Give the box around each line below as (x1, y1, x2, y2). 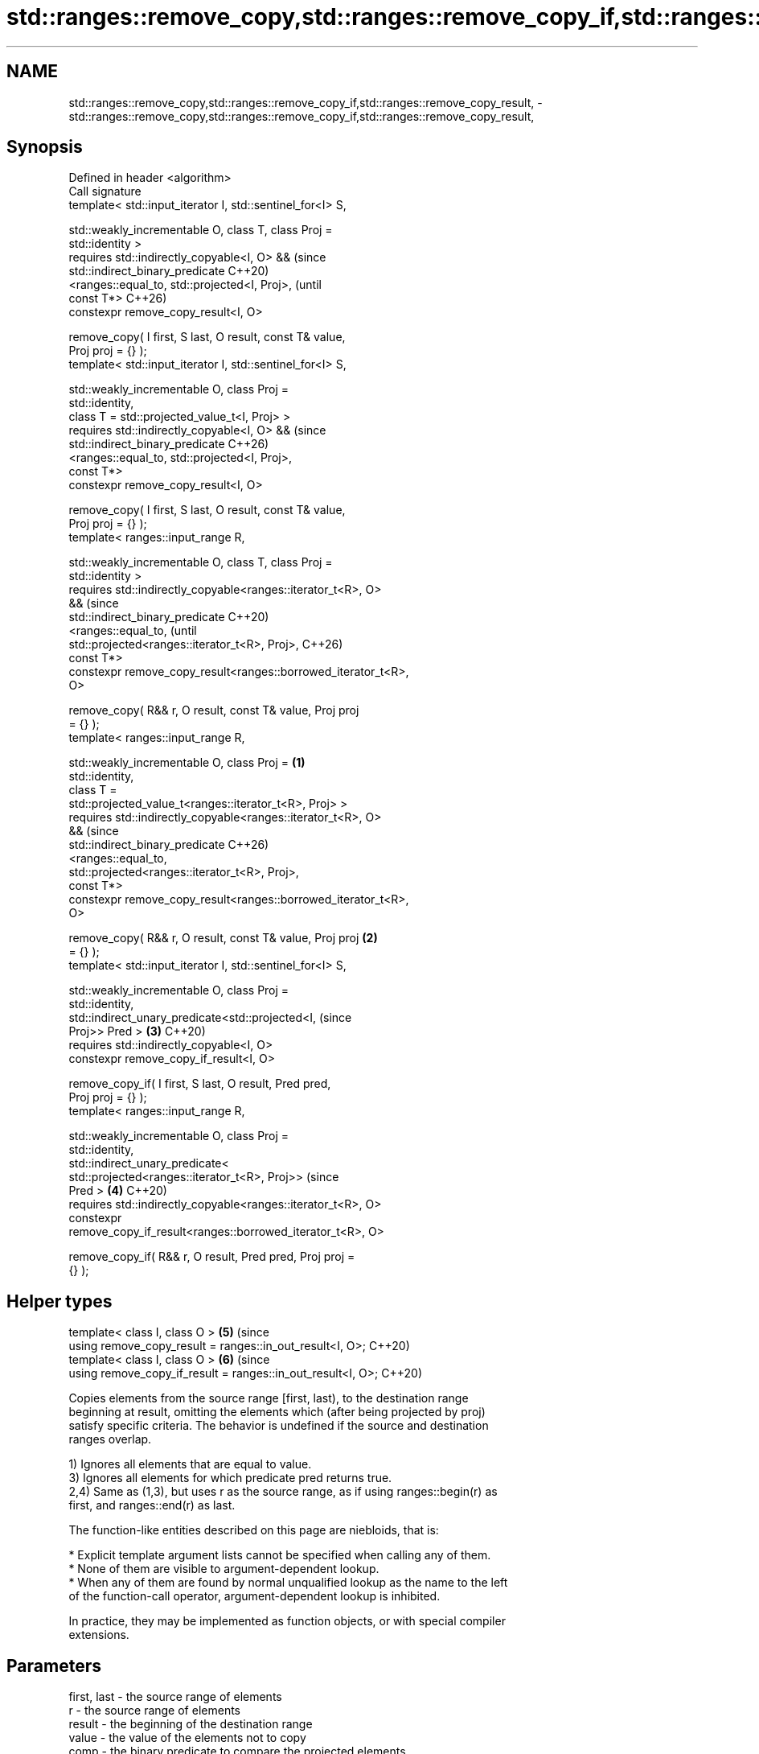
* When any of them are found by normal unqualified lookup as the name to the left (68, 1575, 508, 1590)
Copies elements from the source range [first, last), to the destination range (68, 1391, 469, 1406)
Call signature (68, 184, 142, 199)
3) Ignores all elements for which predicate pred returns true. (68, 1471, 392, 1485)
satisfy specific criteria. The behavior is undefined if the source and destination (68, 1418, 489, 1433)
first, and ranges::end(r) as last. (68, 1498, 236, 1513)
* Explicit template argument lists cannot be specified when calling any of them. (68, 1548, 491, 1563)
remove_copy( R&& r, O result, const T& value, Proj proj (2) (68, 931, 378, 945)
